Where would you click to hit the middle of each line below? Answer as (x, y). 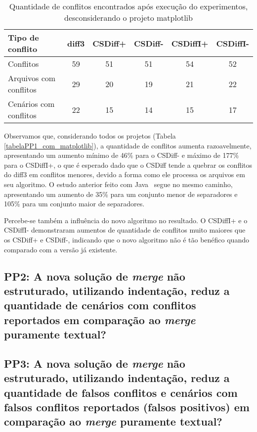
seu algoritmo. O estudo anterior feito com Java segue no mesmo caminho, (118, 184)
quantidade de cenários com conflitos (100, 305)
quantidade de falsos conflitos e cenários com (121, 392)
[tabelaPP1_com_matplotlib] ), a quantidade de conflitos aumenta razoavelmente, (128, 145)
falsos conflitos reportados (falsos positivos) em (127, 407)
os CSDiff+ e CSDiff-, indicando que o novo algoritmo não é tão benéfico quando (127, 239)
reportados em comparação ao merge (100, 319)
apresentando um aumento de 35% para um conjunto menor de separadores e (121, 194)
